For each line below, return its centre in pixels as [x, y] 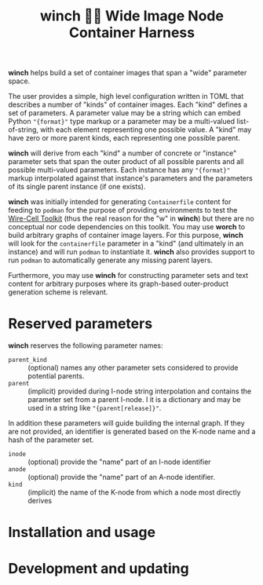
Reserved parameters [80, 324]
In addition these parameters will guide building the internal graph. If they [126, 423]
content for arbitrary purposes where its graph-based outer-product [119, 284]
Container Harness [132, 33]
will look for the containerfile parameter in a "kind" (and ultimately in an [126, 243]
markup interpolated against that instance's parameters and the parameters [130, 178]
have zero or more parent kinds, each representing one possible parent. [124, 138]
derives [40, 501]
